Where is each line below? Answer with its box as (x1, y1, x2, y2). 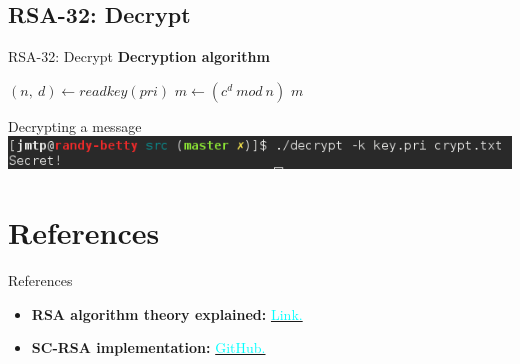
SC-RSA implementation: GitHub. (31, 337, 266, 358)
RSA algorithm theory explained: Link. (31, 303, 303, 324)
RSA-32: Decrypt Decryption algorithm (8, 46, 270, 67)
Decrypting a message (8, 115, 142, 136)
